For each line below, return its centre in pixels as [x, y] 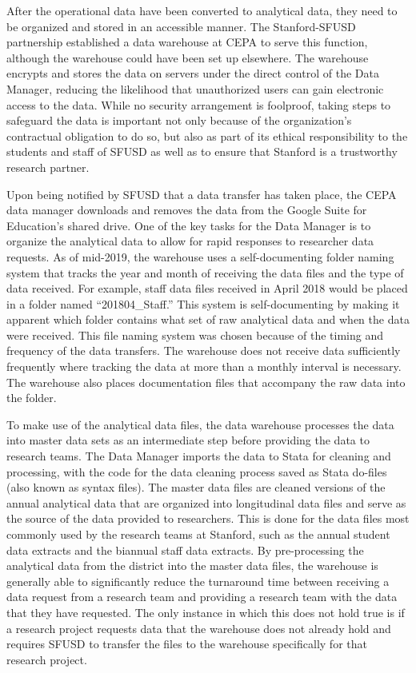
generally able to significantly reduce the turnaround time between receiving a [198, 581]
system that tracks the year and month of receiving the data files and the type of [205, 272]
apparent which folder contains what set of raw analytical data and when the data [208, 319]
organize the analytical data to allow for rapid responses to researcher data [190, 241]
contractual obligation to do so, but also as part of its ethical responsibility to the [207, 135]
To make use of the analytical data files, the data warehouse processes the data [200, 424]
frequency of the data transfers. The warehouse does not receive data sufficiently [204, 350]
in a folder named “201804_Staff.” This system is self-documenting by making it [203, 303]
